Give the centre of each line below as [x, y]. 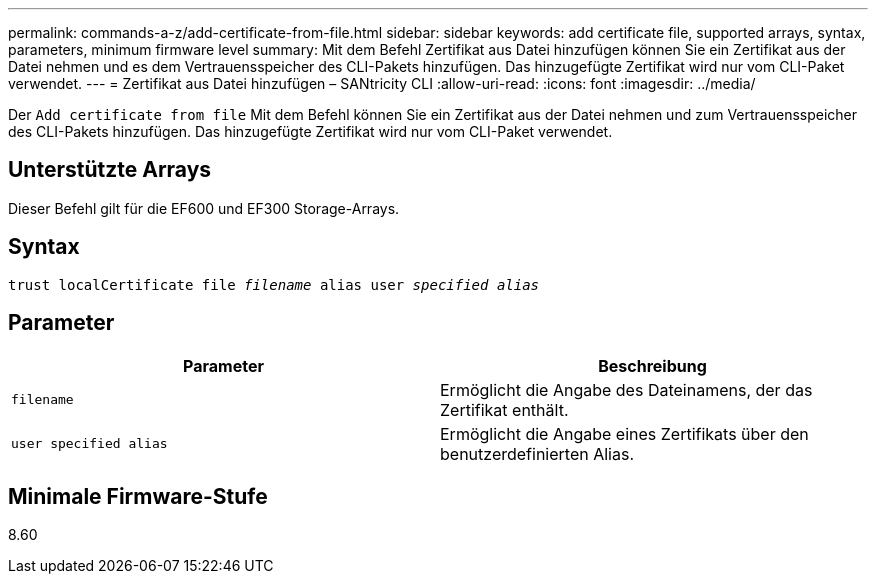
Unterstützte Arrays [110, 170]
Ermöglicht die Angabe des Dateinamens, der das [626, 389]
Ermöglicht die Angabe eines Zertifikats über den [624, 433]
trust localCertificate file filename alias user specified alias [274, 284]
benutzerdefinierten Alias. [537, 453]
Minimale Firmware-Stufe [138, 496]
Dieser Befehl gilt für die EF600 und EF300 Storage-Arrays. [204, 208]
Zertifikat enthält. [504, 409]
